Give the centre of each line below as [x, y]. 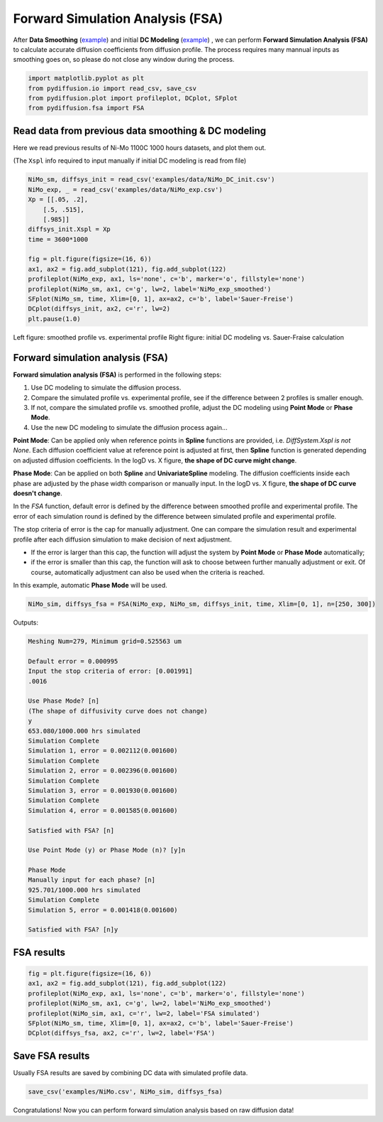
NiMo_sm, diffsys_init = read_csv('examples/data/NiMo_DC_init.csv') [151, 180]
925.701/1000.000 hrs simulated [84, 890]
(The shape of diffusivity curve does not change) [118, 711]
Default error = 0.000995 [73, 661]
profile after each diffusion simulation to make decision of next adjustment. [122, 539]
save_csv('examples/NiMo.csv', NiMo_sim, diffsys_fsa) [125, 1091]
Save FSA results [51, 1056]
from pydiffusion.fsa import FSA [86, 108]
